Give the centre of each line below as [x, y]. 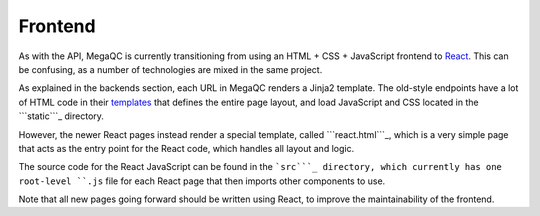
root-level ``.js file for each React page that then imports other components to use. [202, 181]
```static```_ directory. [61, 116]
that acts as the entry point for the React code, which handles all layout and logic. [186, 148]
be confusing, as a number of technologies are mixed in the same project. [170, 69]
